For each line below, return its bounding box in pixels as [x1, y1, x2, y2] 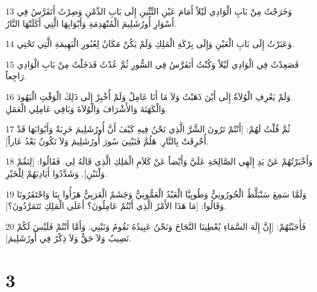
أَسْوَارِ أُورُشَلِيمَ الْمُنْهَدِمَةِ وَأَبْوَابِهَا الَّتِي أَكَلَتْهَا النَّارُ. [5, 16, 177, 29]
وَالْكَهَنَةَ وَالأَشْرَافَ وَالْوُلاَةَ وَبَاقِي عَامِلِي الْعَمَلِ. [5, 102, 168, 115]
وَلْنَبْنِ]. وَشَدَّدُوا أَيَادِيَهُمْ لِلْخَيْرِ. [5, 166, 107, 179]
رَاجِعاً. [5, 69, 27, 82]
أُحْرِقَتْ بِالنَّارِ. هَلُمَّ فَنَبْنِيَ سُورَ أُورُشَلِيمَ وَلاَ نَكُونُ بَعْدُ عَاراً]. [5, 134, 209, 147]
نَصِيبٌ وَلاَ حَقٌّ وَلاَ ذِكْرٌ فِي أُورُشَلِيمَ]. [5, 232, 131, 244]
